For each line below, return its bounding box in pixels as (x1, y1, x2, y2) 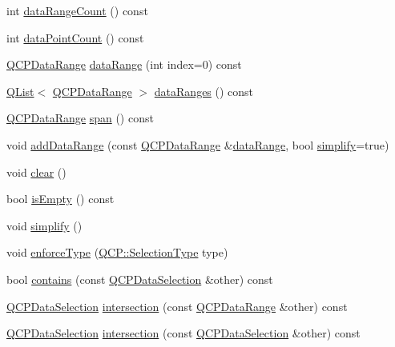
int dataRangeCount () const (6, 2, 148, 18)
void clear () (6, 163, 67, 180)
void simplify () (6, 217, 83, 233)
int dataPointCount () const (6, 29, 144, 46)
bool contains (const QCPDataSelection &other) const (6, 270, 273, 287)
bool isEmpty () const (6, 190, 115, 207)
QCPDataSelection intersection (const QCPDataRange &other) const (6, 297, 348, 314)
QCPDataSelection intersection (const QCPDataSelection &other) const (6, 325, 361, 341)
